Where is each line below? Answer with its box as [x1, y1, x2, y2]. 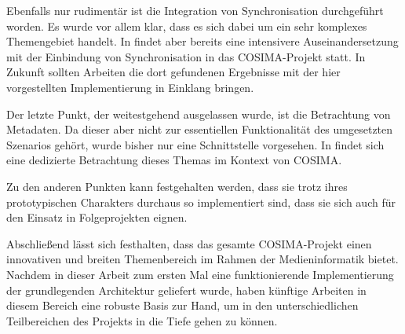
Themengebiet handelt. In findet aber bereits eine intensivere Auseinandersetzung [6, 33, 399, 50]
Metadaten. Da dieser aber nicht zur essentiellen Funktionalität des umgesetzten [6, 121, 393, 138]
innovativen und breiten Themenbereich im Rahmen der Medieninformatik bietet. [6, 251, 399, 267]
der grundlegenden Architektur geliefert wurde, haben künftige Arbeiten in [6, 281, 367, 298]
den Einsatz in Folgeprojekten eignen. [6, 209, 188, 226]
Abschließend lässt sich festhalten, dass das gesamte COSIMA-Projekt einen [6, 235, 372, 251]
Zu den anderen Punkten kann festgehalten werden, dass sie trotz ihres [6, 178, 348, 194]
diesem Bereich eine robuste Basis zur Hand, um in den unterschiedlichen [6, 297, 359, 314]
